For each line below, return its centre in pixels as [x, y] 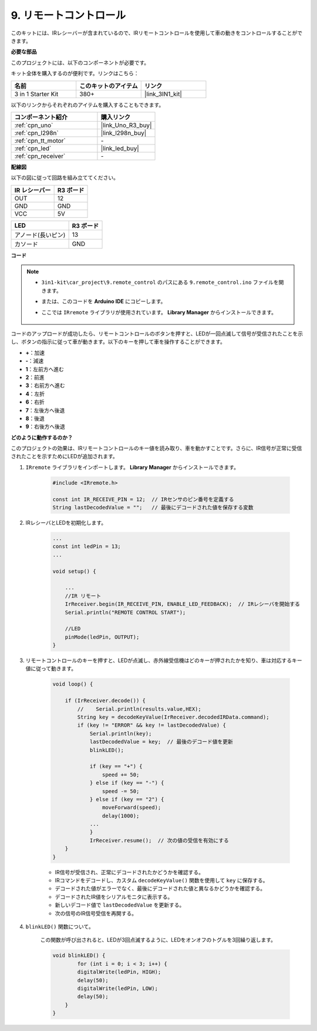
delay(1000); [121, 816]
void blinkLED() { [79, 956]
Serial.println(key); [121, 733]
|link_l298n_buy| [124, 133]
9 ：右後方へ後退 [45, 426]
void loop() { [73, 684]
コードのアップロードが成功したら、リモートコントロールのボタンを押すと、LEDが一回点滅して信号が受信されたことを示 [157, 334]
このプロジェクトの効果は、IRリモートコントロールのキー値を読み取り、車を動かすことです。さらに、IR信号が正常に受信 [156, 448]
